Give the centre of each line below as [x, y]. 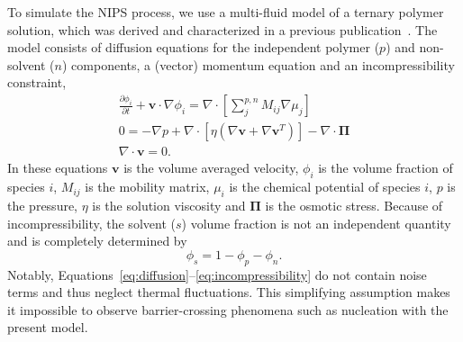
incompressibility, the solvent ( [91, 223]
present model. [48, 327]
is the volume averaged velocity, [211, 168]
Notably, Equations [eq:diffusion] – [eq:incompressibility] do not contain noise [217, 274]
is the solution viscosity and [169, 205]
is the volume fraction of [386, 168]
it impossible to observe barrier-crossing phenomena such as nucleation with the [228, 309]
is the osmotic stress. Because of [354, 205]
